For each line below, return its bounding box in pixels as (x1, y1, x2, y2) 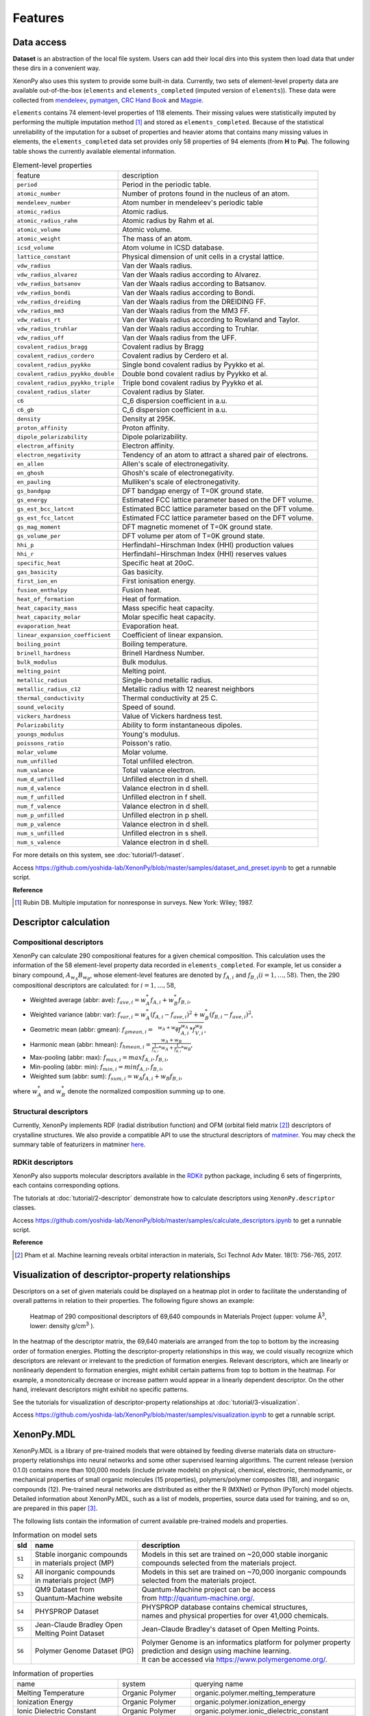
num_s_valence (16, 838, 61, 846)
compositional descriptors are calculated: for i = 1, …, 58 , (12, 982, 176, 990)
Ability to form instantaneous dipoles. (122, 721, 243, 730)
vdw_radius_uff (16, 334, 64, 341)
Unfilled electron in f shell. (122, 793, 207, 802)
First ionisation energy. (122, 577, 196, 586)
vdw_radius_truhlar (16, 325, 78, 332)
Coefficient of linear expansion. (122, 630, 223, 640)
